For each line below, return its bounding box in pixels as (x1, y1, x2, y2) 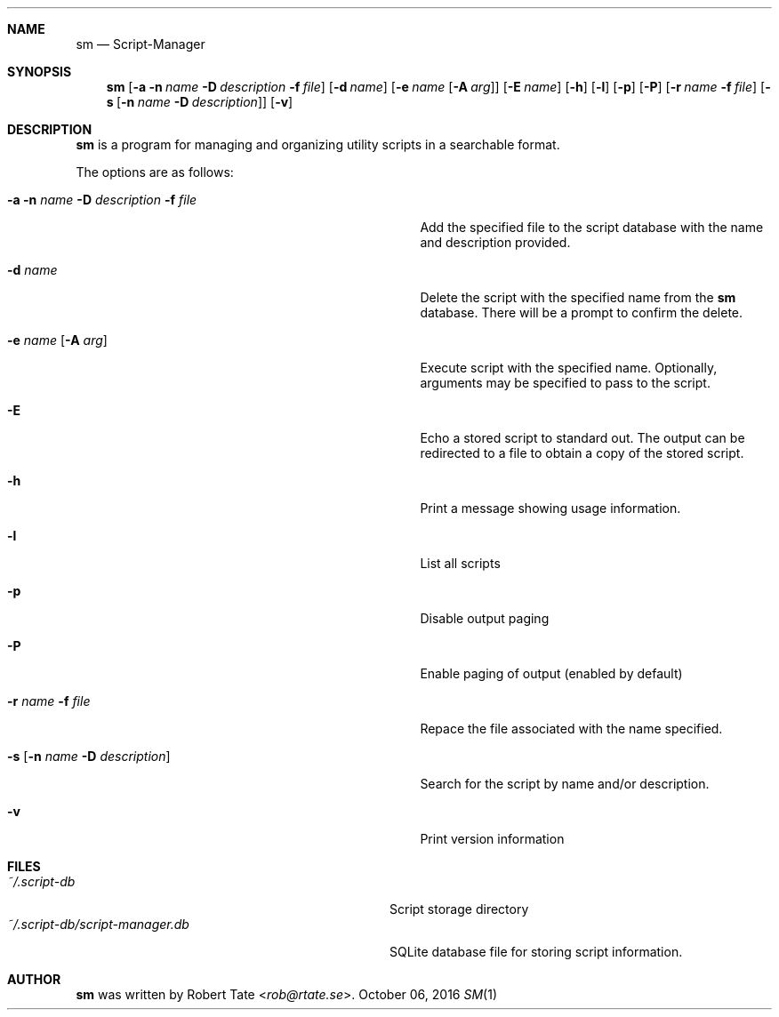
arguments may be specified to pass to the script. (420, 375, 711, 390)
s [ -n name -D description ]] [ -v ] (106, 94, 293, 109)
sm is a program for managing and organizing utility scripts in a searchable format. (76, 137, 560, 152)
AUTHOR (7, 972, 61, 987)
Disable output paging (420, 611, 550, 626)
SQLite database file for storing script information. (389, 944, 683, 959)
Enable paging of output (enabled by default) (420, 666, 683, 681)
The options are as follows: (76, 164, 234, 180)
